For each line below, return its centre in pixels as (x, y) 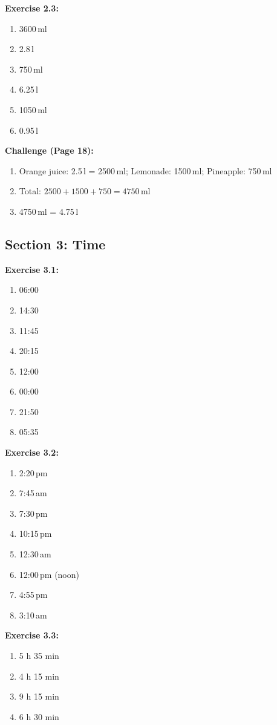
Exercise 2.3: (32, 8)
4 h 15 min (39, 676)
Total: (30, 191)
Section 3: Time (55, 244)
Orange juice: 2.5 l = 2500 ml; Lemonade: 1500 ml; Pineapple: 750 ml (145, 170)
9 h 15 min (39, 696)
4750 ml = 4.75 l (49, 211)
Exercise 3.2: (32, 452)
